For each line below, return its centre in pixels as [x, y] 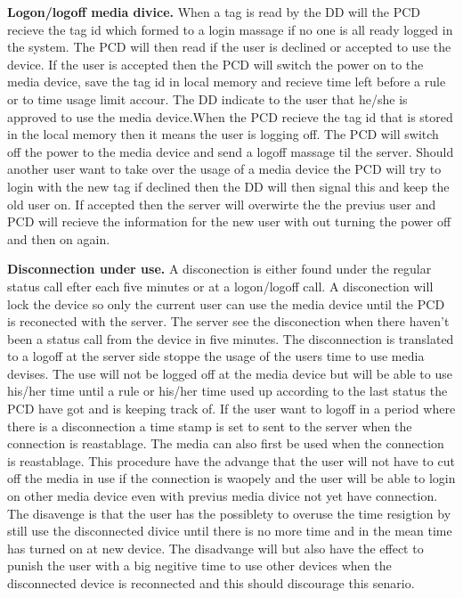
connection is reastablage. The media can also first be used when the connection [226, 443]
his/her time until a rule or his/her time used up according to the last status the [227, 391]
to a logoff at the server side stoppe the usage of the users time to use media [216, 356]
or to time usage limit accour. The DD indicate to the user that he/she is [207, 98]
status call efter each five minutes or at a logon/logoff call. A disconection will [220, 286]
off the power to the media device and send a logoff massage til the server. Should [231, 151]
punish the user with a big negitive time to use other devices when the [199, 565]
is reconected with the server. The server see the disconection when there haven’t [228, 321]
